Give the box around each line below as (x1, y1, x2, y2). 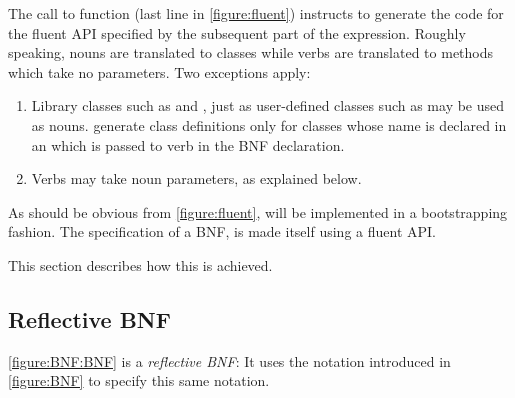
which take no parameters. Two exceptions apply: (8, 61, 311, 82)
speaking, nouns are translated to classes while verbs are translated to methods (8, 42, 494, 63)
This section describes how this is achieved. (8, 254, 273, 275)
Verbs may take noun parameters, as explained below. (31, 168, 362, 189)
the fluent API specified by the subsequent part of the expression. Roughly (8, 22, 466, 43)
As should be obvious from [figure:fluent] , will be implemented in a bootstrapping (8, 201, 508, 222)
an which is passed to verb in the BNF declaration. (31, 134, 345, 155)
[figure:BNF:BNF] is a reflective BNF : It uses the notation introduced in (8, 350, 451, 371)
